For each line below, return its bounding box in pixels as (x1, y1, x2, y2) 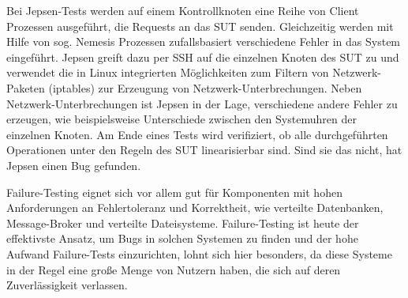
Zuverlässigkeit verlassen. (6, 277, 128, 293)
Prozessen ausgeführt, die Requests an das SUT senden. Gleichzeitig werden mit (6, 17, 394, 34)
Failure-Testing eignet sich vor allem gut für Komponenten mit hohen (6, 183, 342, 200)
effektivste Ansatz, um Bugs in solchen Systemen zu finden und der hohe (6, 230, 358, 247)
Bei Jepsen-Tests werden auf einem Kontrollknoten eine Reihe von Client (6, 2, 359, 18)
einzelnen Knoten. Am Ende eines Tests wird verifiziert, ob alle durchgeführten (6, 126, 388, 142)
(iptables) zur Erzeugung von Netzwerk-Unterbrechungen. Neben (48, 79, 362, 96)
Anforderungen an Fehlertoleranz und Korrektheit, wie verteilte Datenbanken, (6, 199, 384, 216)
